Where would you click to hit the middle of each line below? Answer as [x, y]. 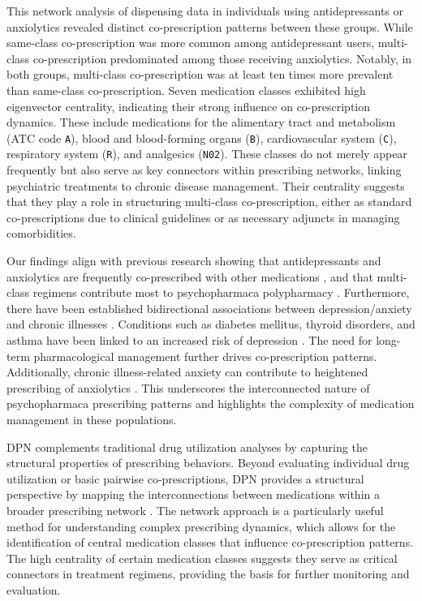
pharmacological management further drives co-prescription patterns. [205, 356]
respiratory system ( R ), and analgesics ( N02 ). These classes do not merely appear [207, 154]
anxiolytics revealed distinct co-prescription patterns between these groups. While [210, 26]
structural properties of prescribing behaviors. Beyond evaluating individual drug [208, 463]
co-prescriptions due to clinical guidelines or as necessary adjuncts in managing [203, 217]
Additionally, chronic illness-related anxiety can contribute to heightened [187, 372]
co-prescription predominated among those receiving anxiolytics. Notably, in [222, 58]
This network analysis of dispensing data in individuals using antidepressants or [205, 11]
